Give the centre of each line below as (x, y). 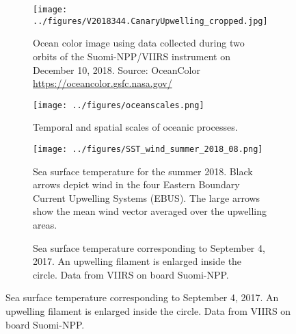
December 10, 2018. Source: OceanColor (117, 69)
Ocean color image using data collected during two (139, 43)
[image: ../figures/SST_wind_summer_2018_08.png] (148, 149)
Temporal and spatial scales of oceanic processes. (135, 127)
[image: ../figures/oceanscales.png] (119, 105)
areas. (45, 224)
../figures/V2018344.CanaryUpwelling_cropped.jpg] (150, 21)
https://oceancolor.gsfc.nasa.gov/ (103, 83)
